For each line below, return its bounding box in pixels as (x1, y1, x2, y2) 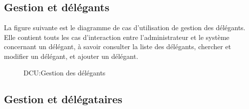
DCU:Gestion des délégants (23, 67, 106, 77)
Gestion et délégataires (4, 91, 123, 106)
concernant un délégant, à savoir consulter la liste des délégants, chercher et (4, 41, 231, 52)
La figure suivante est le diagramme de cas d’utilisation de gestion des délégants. (4, 22, 246, 33)
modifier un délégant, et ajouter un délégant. (4, 51, 138, 61)
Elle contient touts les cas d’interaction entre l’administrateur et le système (4, 32, 229, 42)
